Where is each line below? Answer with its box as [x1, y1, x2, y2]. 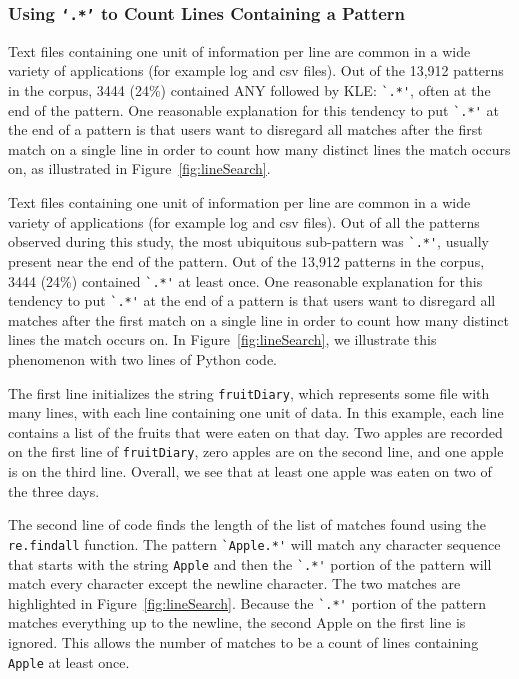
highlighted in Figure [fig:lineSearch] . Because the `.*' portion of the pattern [8, 592, 487, 613]
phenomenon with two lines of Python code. [8, 349, 278, 369]
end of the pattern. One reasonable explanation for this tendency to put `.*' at [8, 99, 499, 120]
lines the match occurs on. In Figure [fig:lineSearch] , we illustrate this [8, 329, 437, 350]
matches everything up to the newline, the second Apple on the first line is [8, 612, 466, 633]
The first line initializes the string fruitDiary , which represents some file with [8, 382, 490, 403]
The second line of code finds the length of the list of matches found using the [8, 514, 486, 535]
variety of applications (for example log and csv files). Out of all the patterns [8, 211, 480, 232]
